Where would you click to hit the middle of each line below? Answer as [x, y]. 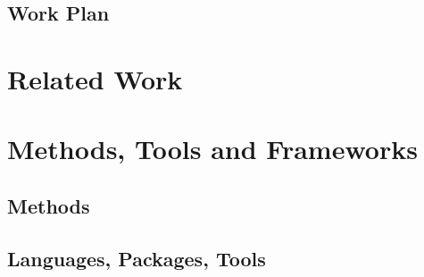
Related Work [95, 78]
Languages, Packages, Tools [137, 258]
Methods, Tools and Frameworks [212, 149]
